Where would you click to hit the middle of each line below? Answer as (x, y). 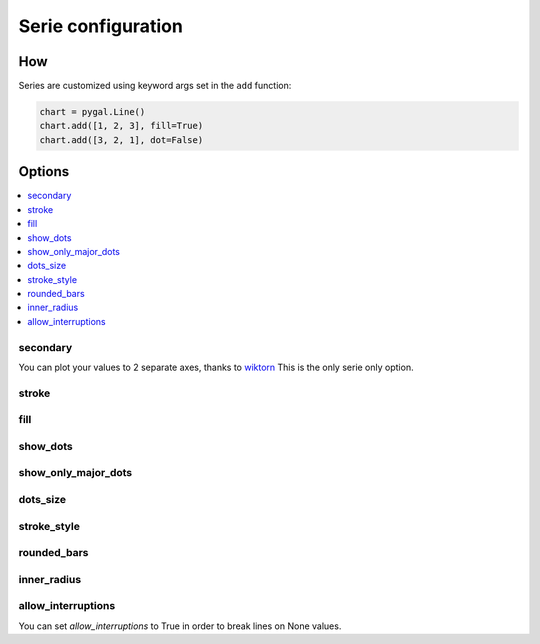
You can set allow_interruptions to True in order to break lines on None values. (180, 626)
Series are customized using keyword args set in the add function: (155, 86)
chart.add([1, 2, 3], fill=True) (121, 126)
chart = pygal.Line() (92, 112)
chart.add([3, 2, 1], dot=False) (121, 139)
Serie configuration (101, 26)
